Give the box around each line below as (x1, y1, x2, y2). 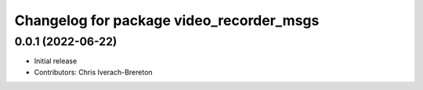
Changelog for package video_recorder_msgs (14, 12, 320, 29)
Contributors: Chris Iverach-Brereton (34, 67, 153, 77)
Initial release (34, 56, 78, 66)
